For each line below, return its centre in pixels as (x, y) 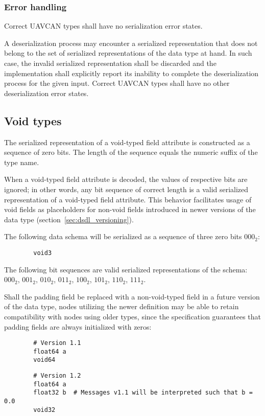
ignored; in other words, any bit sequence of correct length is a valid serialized (126, 189)
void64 (44, 360)
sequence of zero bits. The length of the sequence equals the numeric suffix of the (131, 152)
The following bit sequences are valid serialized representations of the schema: (126, 269)
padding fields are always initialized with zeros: (78, 326)
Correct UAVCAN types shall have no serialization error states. (103, 26)
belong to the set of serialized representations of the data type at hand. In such (128, 53)
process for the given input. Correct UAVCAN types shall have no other (117, 83)
